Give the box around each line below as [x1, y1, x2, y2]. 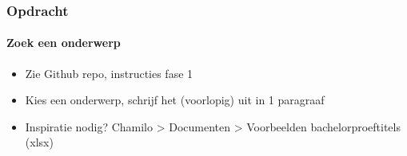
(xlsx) [25, 134, 54, 150]
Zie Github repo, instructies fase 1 [25, 64, 194, 81]
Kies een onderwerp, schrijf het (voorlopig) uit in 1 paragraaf [25, 92, 325, 108]
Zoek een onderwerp [6, 34, 121, 51]
